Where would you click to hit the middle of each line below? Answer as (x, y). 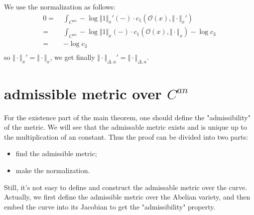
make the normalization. (53, 170)
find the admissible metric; (56, 153)
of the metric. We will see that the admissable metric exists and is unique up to (126, 127)
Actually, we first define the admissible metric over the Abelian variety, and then (127, 197)
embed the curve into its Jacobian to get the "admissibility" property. (110, 206)
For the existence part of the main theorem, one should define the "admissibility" (127, 117)
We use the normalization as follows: (60, 6)
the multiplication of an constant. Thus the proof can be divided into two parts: (126, 136)
